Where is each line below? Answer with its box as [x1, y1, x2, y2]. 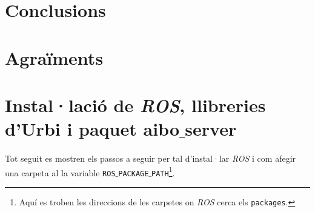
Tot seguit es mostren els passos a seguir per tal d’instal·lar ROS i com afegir [5, 151, 296, 164]
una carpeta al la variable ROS [5, 166, 116, 179]
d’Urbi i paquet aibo [5, 116, 179, 141]
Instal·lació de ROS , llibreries [5, 92, 266, 118]
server [185, 116, 237, 141]
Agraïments [5, 45, 104, 70]
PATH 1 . [151, 164, 175, 179]
